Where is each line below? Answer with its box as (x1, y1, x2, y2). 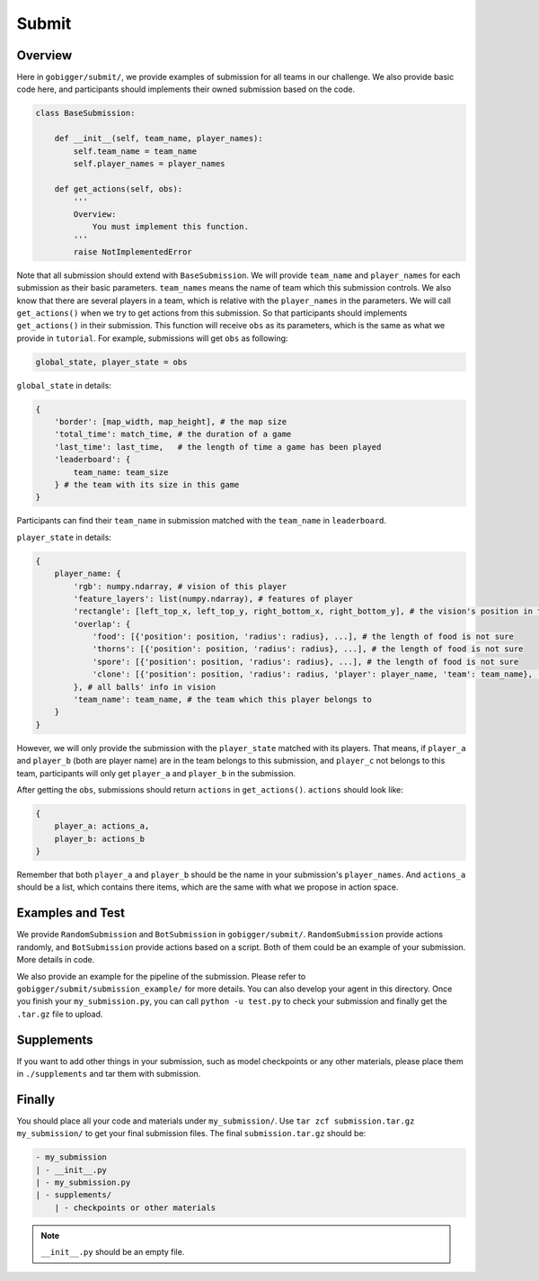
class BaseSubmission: (35, 108, 136, 119)
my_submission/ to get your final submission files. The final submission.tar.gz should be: (16, 1128, 367, 1139)
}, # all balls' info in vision (73, 682, 216, 692)
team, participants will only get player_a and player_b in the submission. (16, 767, 296, 778)
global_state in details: (16, 380, 112, 390)
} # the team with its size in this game (54, 479, 240, 489)
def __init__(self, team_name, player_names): (54, 133, 264, 144)
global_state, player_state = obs (35, 356, 188, 367)
